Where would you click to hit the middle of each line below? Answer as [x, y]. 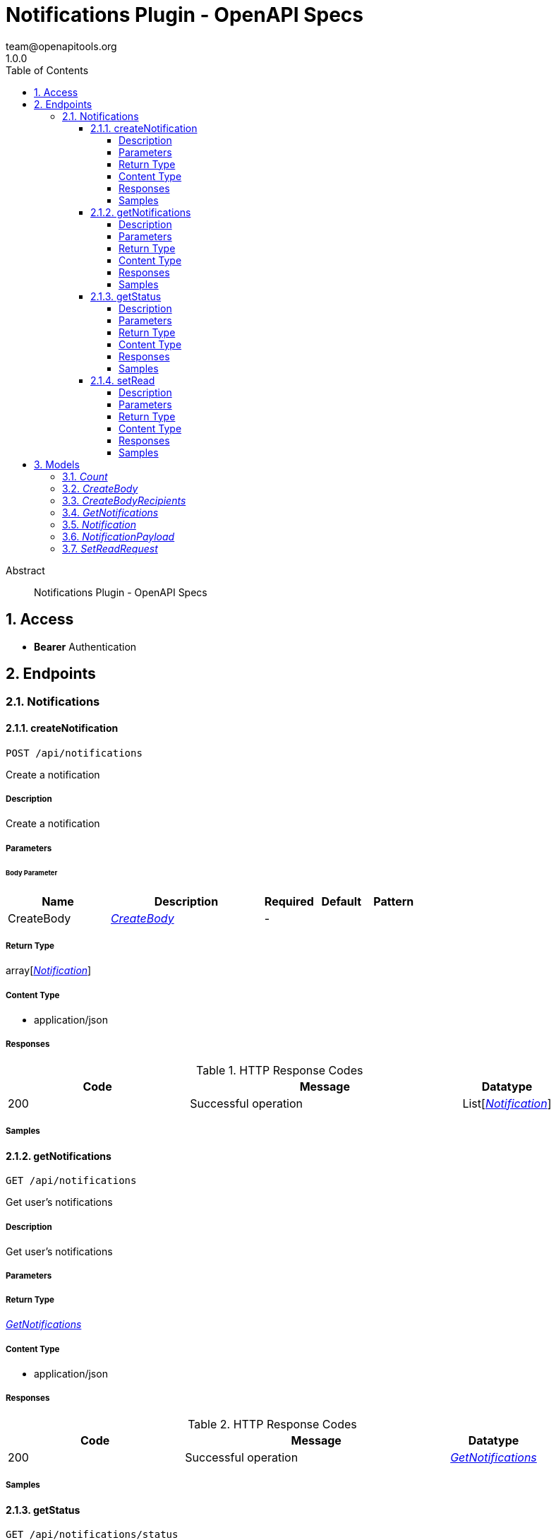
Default [342, 901]
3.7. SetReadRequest [110, 548]
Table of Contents [47, 70]
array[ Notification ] [49, 971]
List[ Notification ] [507, 1103]
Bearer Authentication [85, 646]
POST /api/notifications [74, 753]
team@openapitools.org [61, 46]
